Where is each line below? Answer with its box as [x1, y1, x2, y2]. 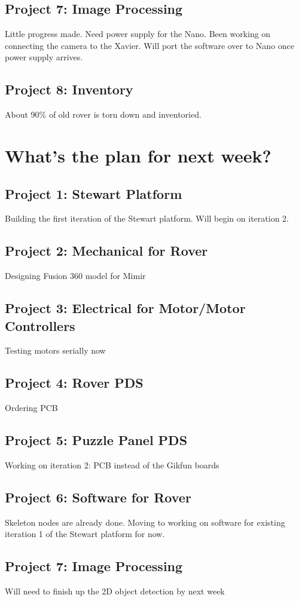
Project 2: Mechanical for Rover [5, 241, 208, 260]
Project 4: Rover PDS [5, 373, 144, 392]
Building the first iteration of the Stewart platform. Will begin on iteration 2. [5, 212, 289, 225]
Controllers [5, 316, 75, 335]
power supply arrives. [5, 51, 83, 63]
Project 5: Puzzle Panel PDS [5, 431, 188, 449]
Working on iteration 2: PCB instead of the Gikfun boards [5, 458, 219, 471]
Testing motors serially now [5, 344, 106, 357]
